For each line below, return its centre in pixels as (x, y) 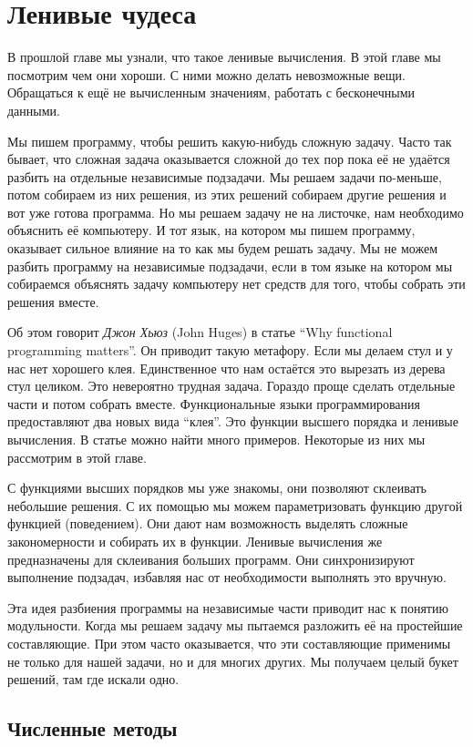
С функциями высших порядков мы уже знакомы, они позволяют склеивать (217, 488)
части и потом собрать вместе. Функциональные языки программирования (214, 403)
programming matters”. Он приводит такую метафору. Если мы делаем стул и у (230, 350)
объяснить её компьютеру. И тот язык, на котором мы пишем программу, (211, 230)
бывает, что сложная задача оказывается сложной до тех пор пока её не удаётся (229, 159)
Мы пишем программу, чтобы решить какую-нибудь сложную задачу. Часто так (230, 141)
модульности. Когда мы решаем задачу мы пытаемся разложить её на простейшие (235, 625)
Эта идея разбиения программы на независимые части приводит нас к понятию (228, 607)
